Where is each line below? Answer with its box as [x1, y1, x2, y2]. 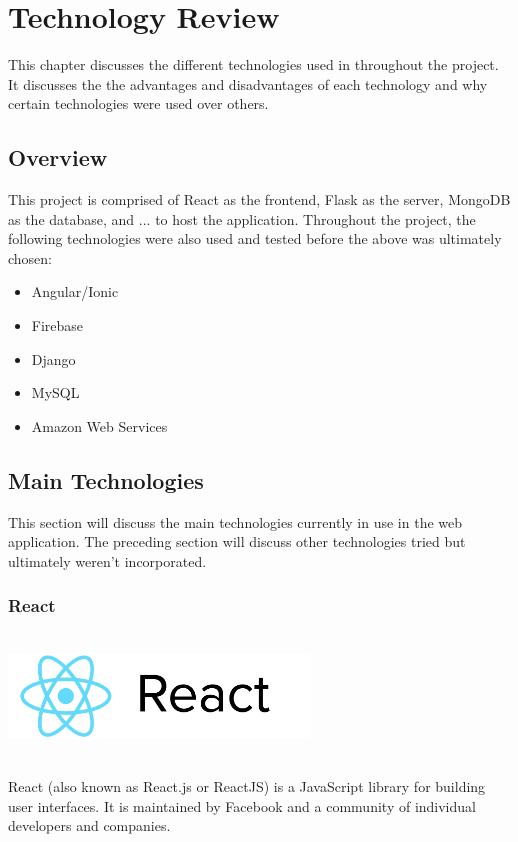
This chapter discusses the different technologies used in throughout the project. [8, 54, 499, 75]
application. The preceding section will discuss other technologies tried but [8, 531, 466, 552]
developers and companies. [8, 815, 171, 836]
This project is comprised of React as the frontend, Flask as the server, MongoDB [8, 189, 511, 210]
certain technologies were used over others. [8, 93, 269, 114]
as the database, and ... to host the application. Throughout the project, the [8, 208, 476, 229]
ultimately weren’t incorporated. [8, 550, 207, 571]
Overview [8, 142, 108, 173]
